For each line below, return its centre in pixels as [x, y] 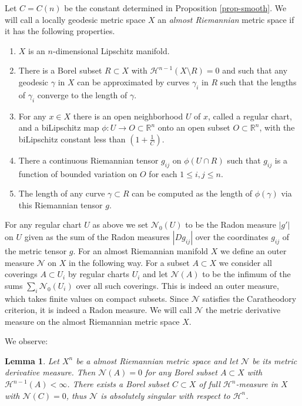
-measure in [257, 384]
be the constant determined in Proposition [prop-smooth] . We [175, 8]
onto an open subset [194, 127]
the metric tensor [36, 250]
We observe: [26, 341]
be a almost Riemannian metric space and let [157, 360]
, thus [76, 395]
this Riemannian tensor [61, 204]
